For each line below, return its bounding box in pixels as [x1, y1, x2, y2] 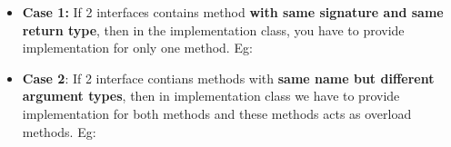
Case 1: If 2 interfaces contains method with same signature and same [22, 3, 444, 21]
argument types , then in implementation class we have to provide [22, 86, 400, 105]
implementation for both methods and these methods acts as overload [22, 103, 412, 122]
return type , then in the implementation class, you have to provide [22, 20, 405, 39]
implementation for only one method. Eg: [22, 38, 253, 57]
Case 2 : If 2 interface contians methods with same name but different [22, 68, 435, 87]
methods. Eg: [22, 122, 96, 141]
